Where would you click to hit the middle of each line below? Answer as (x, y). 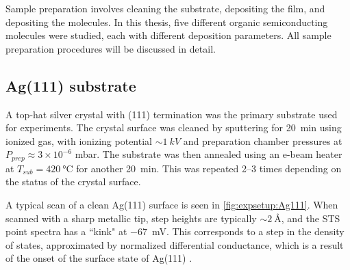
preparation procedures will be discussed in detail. (111, 48)
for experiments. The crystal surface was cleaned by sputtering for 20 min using (174, 127)
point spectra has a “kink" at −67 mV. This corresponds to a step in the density (175, 231)
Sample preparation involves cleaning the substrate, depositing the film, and (165, 8)
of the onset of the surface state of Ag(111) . (99, 258)
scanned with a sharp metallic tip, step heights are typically (131, 218)
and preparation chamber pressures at (263, 140)
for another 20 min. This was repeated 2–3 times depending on (209, 168)
